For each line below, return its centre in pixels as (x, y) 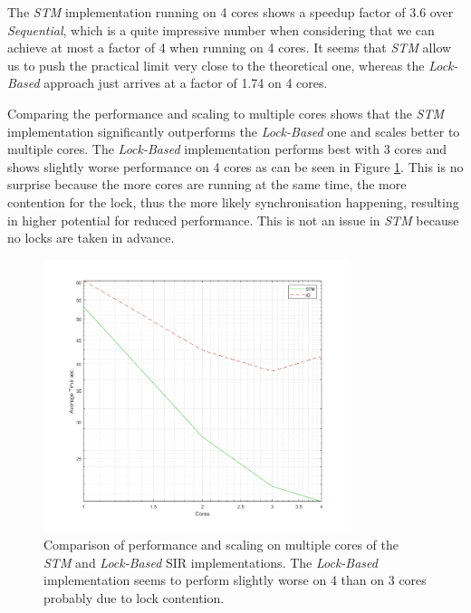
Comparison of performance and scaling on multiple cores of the (221, 544)
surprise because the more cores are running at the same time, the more (207, 184)
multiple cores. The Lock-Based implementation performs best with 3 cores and (227, 149)
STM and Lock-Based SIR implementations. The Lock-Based (211, 562)
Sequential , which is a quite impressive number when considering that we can (221, 29)
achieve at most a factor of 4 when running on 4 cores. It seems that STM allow (230, 48)
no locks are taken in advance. (91, 238)
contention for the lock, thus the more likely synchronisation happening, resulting (233, 201)
